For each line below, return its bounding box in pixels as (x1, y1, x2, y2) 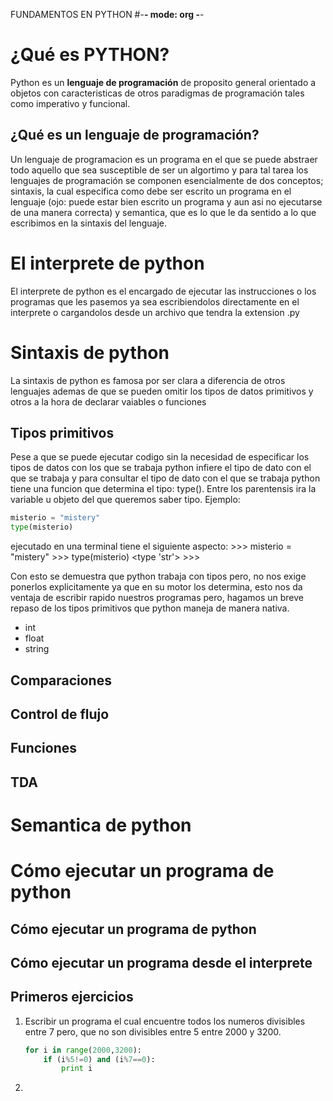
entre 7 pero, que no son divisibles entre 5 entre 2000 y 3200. (24, 1025, 282, 1038)
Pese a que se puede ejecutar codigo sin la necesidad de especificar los (10, 451, 310, 463)
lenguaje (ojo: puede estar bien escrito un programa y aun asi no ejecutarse (10, 195, 323, 208)
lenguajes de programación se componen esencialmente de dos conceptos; (10, 174, 324, 186)
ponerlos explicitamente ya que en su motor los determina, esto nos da (10, 581, 303, 593)
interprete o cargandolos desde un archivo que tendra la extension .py (10, 306, 300, 318)
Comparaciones (10, 672, 112, 689)
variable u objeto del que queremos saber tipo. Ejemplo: (10, 494, 241, 506)
